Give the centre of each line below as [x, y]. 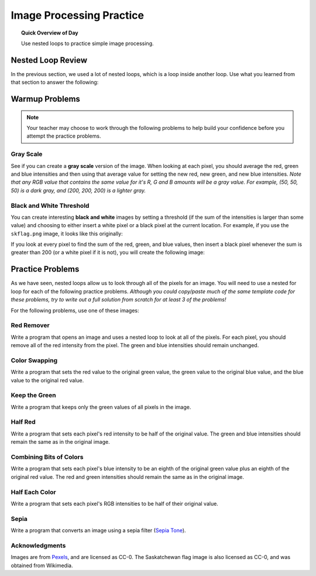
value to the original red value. [47, 380]
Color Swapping [34, 360]
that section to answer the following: [55, 83]
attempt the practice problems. [64, 136]
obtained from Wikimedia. [42, 565]
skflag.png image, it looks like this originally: [67, 234]
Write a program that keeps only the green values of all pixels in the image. [101, 407]
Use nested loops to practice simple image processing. [88, 43]
